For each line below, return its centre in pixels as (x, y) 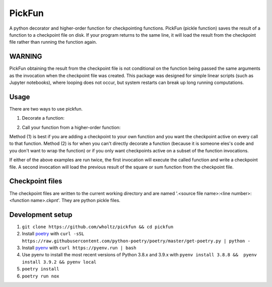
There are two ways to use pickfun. (46, 109)
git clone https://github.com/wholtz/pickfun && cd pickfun (98, 227)
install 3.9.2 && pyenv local (59, 262)
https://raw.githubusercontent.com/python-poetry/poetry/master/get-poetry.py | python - (136, 241)
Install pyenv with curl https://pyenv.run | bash (79, 248)
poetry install (41, 269)
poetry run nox (41, 276)
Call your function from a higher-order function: (71, 127)
